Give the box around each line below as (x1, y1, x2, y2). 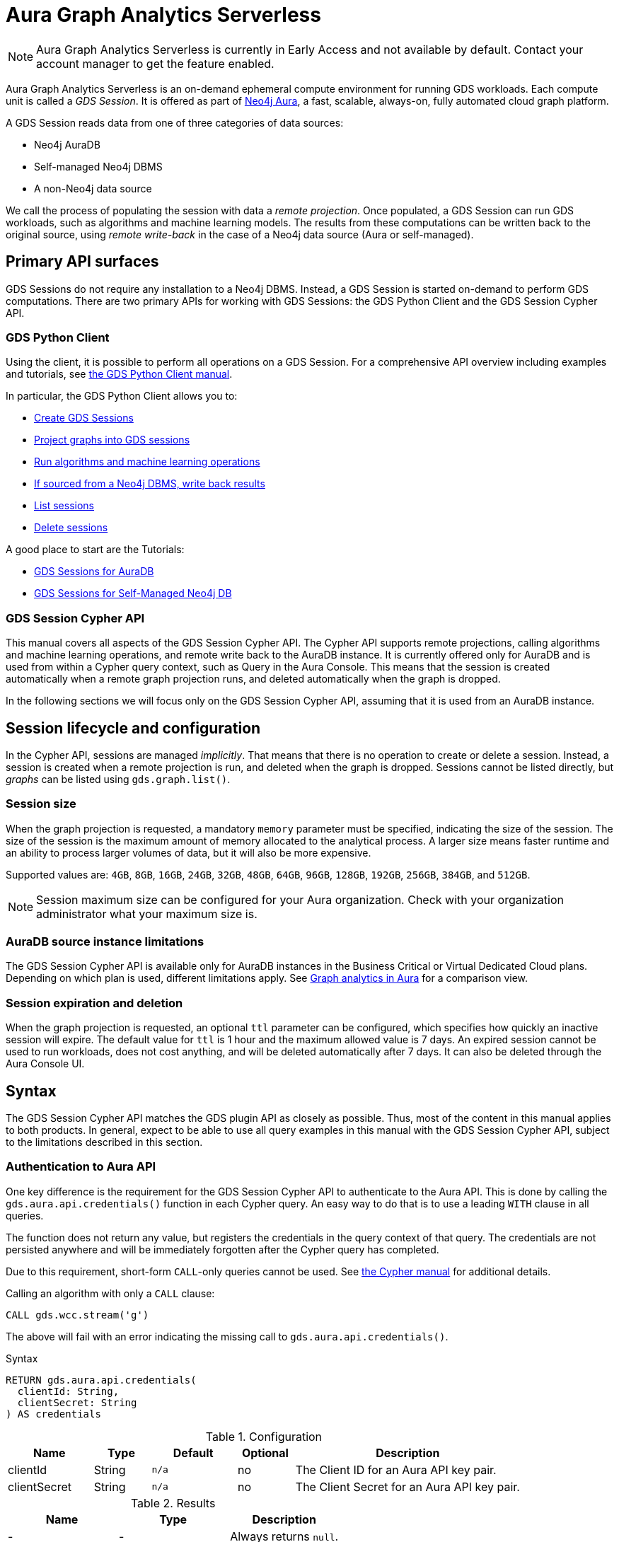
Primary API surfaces (6, 253, 159, 271)
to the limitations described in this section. (6, 1136, 203, 1149)
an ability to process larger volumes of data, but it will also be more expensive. (6, 846, 371, 859)
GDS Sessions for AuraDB (34, 565, 154, 578)
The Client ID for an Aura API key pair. (295, 1462, 497, 1477)
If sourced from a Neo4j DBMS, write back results (34, 477, 265, 490)
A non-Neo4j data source (34, 182, 152, 195)
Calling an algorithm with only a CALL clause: (6, 1287, 215, 1299)
